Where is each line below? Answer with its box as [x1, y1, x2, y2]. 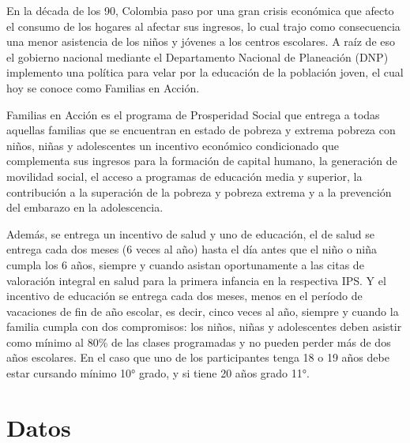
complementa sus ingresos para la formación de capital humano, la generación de [6, 152, 397, 169]
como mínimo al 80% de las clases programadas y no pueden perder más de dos [6, 333, 391, 350]
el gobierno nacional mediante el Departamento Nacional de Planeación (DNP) [6, 48, 389, 65]
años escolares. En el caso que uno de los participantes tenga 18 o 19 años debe [6, 349, 389, 366]
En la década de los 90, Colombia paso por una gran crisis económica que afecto [6, 2, 394, 18]
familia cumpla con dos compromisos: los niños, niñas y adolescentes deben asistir [6, 318, 402, 335]
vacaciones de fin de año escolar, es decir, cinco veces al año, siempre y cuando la [6, 302, 399, 319]
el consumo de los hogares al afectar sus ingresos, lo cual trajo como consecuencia [6, 17, 401, 34]
